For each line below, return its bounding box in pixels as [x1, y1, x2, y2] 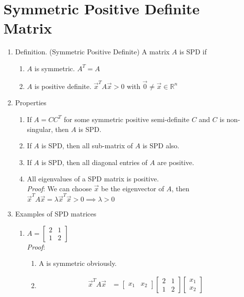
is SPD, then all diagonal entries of [41, 157, 147, 167]
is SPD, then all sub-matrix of [41, 140, 133, 151]
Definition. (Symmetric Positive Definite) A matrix [15, 46, 170, 57]
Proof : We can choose [27, 183, 92, 193]
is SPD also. [143, 140, 180, 151]
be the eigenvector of [101, 183, 164, 193]
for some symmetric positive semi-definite [63, 114, 190, 124]
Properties [15, 97, 47, 108]
